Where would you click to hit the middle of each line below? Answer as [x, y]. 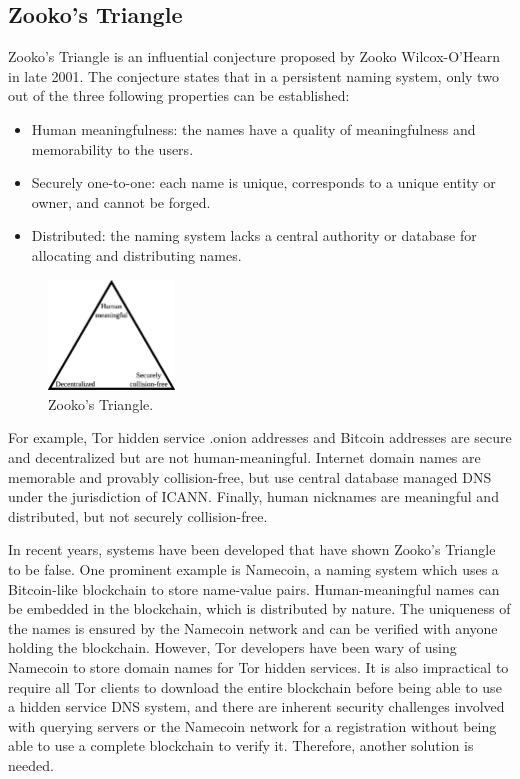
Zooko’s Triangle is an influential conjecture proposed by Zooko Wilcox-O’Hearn [254, 56]
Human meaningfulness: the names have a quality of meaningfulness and [253, 128]
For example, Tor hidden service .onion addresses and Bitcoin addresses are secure [260, 437]
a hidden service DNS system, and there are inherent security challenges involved [256, 706]
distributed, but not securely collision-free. [138, 515]
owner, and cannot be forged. [121, 201]
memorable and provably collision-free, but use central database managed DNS [250, 476]
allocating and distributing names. [136, 254]
